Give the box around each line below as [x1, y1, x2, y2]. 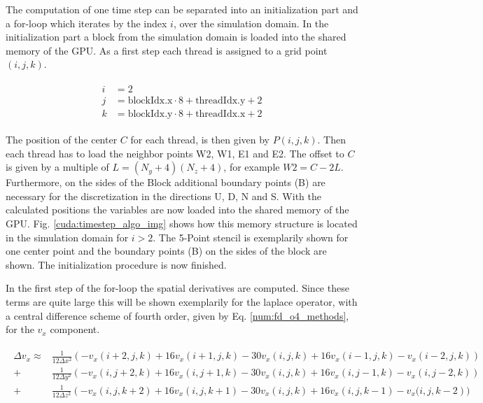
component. [50, 322, 100, 337]
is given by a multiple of [6, 160, 109, 174]
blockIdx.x [127, 96, 173, 106]
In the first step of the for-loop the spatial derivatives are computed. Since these [6, 281, 349, 295]
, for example [223, 160, 280, 174]
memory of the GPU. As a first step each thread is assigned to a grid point [6, 43, 328, 57]
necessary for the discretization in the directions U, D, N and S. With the [6, 188, 321, 203]
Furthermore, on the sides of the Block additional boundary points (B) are [6, 175, 325, 190]
